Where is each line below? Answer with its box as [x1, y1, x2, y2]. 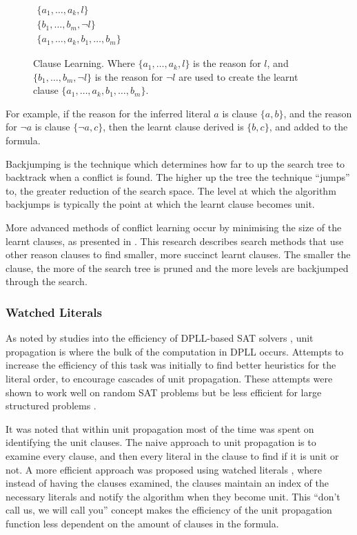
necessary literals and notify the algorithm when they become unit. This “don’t [6, 489, 340, 503]
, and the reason [283, 106, 352, 120]
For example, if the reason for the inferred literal [6, 106, 211, 120]
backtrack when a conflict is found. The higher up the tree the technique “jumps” [6, 170, 350, 184]
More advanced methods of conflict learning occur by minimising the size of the [6, 220, 342, 235]
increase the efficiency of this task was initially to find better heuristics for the [6, 358, 336, 372]
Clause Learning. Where [33, 56, 135, 70]
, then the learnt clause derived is [103, 119, 244, 134]
